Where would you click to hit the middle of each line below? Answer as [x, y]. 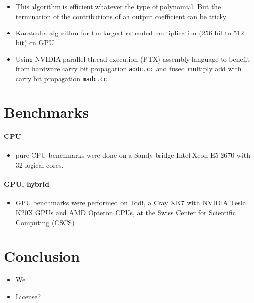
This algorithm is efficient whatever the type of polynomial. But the [118, 6]
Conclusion [42, 256]
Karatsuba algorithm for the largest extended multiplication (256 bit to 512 [130, 33]
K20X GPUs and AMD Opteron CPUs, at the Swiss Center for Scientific [126, 213]
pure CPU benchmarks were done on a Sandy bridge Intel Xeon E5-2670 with [133, 155]
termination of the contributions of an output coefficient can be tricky [121, 16]
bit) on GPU [35, 42]
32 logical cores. [39, 165]
